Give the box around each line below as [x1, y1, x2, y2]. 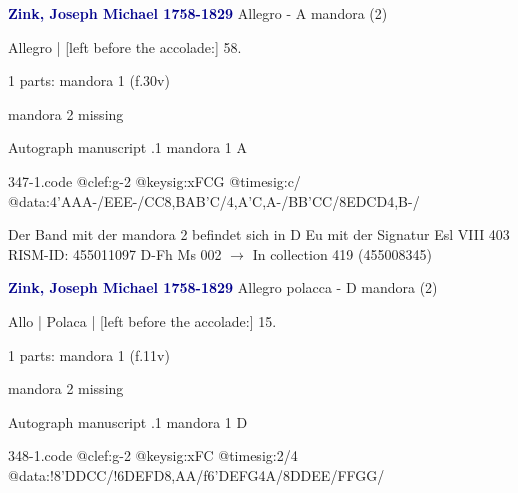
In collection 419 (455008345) [252, 243, 432, 264]
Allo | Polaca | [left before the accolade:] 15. [8, 310, 277, 331]
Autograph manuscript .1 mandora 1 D [8, 411, 248, 432]
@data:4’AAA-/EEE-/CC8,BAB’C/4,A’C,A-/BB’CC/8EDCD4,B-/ [8, 190, 420, 211]
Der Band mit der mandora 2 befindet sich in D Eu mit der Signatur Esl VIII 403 [8, 224, 510, 245]
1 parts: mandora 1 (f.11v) [8, 344, 170, 365]
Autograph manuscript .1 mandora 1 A [8, 137, 247, 158]
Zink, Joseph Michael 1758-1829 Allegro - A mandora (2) [8, 3, 388, 23]
